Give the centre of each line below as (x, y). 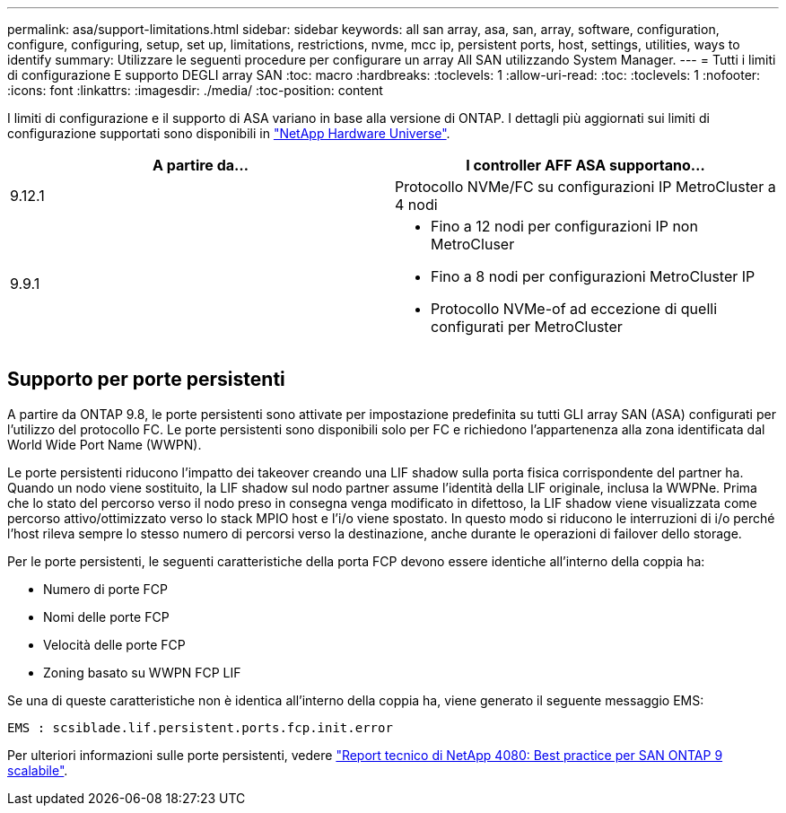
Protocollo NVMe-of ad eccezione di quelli (574, 309)
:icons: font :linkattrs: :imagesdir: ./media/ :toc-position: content (195, 90)
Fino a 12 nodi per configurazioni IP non (564, 226)
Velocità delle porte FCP (114, 644)
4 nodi (416, 205)
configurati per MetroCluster (527, 327)
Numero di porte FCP (105, 589)
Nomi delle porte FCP (106, 616)
